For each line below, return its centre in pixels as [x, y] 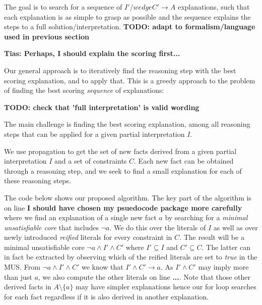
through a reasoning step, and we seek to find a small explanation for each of [123, 170]
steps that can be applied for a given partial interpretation [94, 134]
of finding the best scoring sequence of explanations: [84, 90]
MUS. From [22, 267]
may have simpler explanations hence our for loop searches [166, 287]
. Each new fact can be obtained [184, 161]
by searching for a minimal [206, 217]
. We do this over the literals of [158, 227]
